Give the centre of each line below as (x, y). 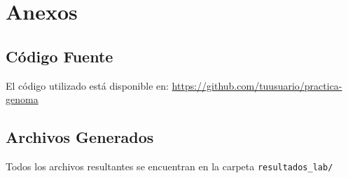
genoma (22, 99)
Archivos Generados (80, 137)
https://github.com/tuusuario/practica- (257, 85)
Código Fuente (60, 56)
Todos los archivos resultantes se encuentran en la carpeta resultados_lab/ (169, 166)
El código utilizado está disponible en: (87, 85)
